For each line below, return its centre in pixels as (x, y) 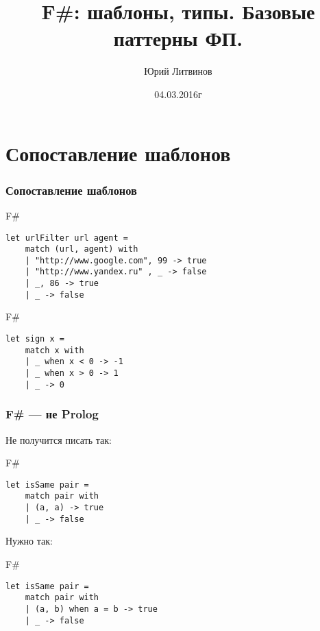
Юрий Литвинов (178, 71)
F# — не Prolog (52, 414)
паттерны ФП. (178, 38)
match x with (54, 350)
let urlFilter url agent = (67, 238)
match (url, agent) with (82, 249)
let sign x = (35, 339)
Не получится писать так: (59, 439)
